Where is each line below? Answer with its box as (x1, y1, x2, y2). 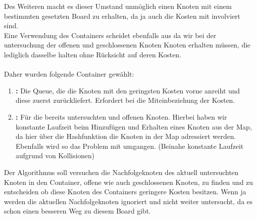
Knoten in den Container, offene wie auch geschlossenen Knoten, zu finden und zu (4, 176, 253, 187)
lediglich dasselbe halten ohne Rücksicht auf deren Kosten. (4, 49, 181, 59)
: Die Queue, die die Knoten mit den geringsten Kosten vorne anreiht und (15, 85, 240, 95)
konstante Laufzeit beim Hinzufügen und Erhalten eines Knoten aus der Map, (15, 121, 252, 131)
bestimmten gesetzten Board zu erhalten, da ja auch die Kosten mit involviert (4, 10, 241, 21)
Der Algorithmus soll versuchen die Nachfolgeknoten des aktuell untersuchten (4, 167, 239, 177)
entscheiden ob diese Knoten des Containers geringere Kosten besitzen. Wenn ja (4, 186, 246, 197)
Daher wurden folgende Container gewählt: (4, 69, 134, 79)
